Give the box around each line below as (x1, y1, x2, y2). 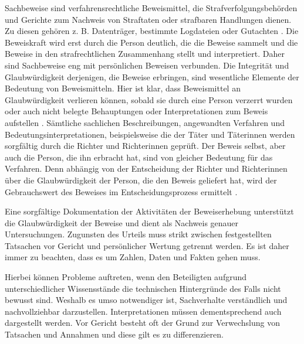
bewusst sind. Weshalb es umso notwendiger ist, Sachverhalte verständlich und (5, 294, 288, 306)
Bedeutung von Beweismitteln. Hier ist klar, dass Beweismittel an (5, 82, 241, 94)
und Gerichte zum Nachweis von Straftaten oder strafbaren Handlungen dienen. (5, 13, 292, 25)
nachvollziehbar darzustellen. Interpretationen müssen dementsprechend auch (5, 305, 282, 317)
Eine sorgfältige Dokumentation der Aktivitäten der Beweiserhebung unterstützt (5, 205, 294, 217)
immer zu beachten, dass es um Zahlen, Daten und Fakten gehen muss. (5, 251, 261, 263)
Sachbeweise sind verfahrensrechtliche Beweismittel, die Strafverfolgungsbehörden (5, 2, 298, 13)
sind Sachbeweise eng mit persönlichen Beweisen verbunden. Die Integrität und (5, 59, 289, 71)
